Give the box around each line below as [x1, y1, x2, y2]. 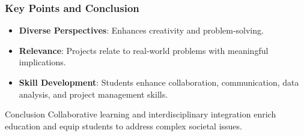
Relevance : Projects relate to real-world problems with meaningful [19, 44, 269, 56]
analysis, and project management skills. [19, 87, 168, 100]
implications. [19, 56, 66, 68]
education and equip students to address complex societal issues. [5, 119, 242, 132]
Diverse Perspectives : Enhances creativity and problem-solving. [19, 24, 264, 37]
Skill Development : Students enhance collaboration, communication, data [19, 76, 299, 88]
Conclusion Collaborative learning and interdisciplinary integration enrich [5, 108, 276, 120]
